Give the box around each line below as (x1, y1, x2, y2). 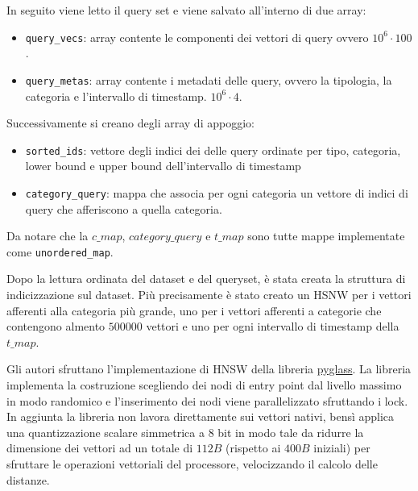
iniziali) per (313, 439, 370, 456)
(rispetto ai (226, 439, 281, 456)
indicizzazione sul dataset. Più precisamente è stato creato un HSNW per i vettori (6, 286, 412, 303)
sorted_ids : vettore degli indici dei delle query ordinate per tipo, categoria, (25, 141, 401, 158)
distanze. (6, 471, 50, 488)
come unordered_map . (6, 243, 114, 260)
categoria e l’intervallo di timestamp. (25, 87, 207, 104)
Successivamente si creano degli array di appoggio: (6, 114, 255, 131)
